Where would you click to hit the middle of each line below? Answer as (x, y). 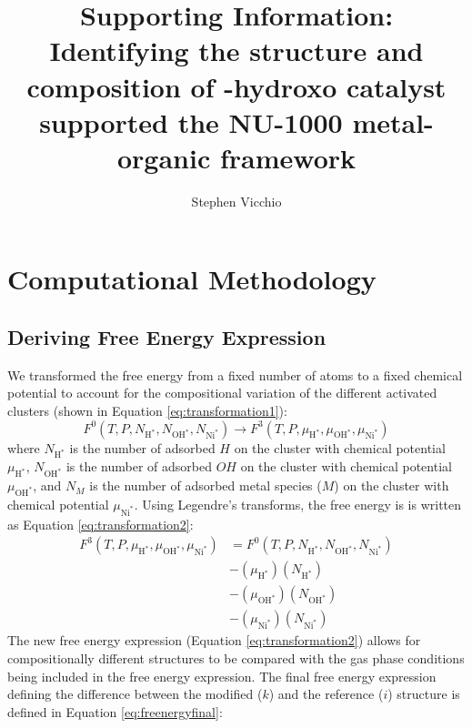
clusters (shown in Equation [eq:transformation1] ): (147, 411)
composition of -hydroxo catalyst (236, 86)
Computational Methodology (192, 279)
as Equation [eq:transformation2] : (100, 524)
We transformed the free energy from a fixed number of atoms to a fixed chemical (235, 374)
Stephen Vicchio (236, 201)
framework (288, 157)
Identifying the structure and (236, 51)
